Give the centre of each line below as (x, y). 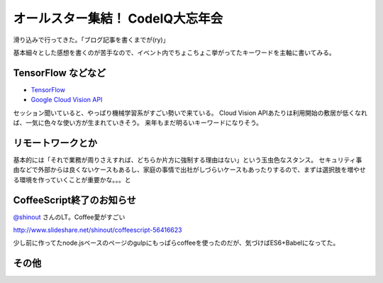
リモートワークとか (55, 143)
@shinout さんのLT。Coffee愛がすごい (69, 217)
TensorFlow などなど (60, 73)
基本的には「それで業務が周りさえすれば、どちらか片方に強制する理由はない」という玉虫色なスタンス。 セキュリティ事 (188, 160)
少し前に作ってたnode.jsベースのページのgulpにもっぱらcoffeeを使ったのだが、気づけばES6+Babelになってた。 (176, 243)
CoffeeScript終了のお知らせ (74, 200)
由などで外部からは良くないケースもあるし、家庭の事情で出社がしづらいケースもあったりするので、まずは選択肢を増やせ (189, 170)
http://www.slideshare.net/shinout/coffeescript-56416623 (98, 230)
